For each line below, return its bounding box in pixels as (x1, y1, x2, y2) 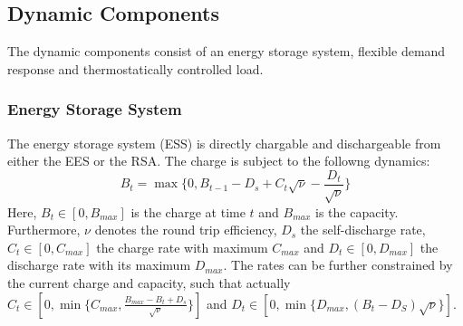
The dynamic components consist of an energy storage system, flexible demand (7, 42, 446, 61)
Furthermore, (7, 220, 81, 239)
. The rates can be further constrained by (223, 255, 453, 274)
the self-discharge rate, (300, 220, 426, 239)
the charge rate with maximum (96, 237, 268, 256)
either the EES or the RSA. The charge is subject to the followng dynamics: (7, 151, 430, 170)
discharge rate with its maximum (7, 255, 191, 274)
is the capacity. (315, 202, 399, 221)
